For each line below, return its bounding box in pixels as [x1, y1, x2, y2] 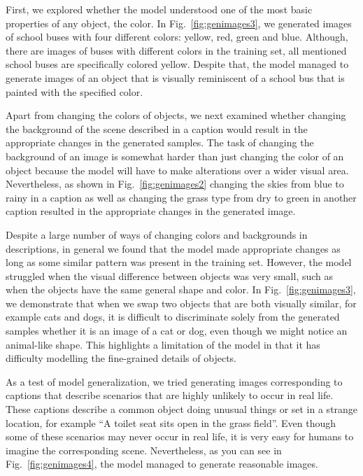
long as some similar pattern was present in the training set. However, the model [6, 255, 352, 269]
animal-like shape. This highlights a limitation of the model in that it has [6, 337, 320, 351]
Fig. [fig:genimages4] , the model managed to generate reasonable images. [6, 456, 318, 471]
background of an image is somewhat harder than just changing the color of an [6, 148, 344, 163]
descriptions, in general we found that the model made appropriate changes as [6, 241, 341, 255]
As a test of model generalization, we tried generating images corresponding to [6, 374, 343, 388]
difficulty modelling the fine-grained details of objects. [6, 351, 236, 365]
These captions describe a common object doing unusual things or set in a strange [6, 402, 358, 416]
